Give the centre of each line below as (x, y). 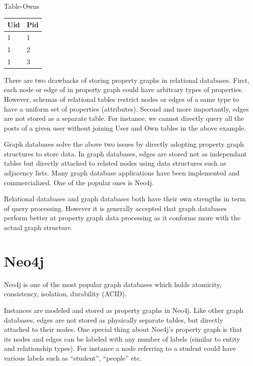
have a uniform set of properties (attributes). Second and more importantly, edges (126, 108)
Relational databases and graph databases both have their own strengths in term (125, 199)
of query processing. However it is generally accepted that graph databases (116, 208)
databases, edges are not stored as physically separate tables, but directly (114, 319)
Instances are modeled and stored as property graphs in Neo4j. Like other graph (124, 310)
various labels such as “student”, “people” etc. (73, 357)
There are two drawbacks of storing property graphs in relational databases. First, (127, 80)
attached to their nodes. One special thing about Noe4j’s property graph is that (123, 329)
